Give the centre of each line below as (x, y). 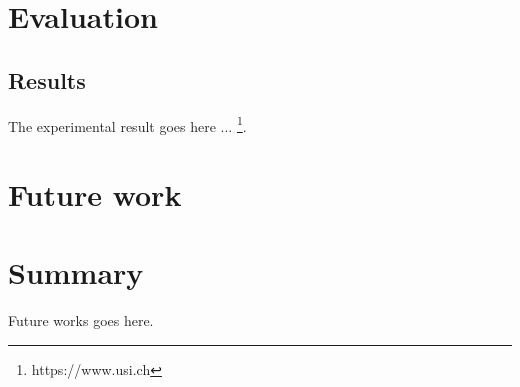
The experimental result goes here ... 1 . (127, 124)
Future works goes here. (81, 320)
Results (47, 79)
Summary (76, 272)
